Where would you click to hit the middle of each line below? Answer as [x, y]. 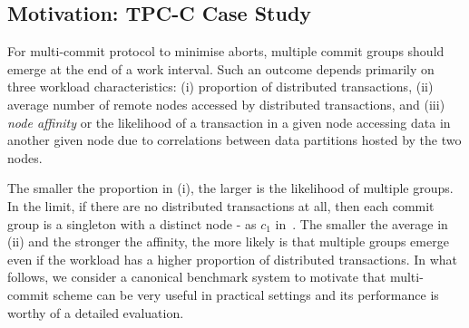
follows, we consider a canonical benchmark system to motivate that [197, 277]
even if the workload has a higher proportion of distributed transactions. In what [233, 259]
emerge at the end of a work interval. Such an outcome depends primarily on [221, 68]
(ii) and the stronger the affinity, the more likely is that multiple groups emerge [228, 241]
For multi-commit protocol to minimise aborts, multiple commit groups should [226, 51]
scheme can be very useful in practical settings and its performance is [246, 294]
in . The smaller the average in [362, 223]
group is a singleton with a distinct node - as [132, 223]
